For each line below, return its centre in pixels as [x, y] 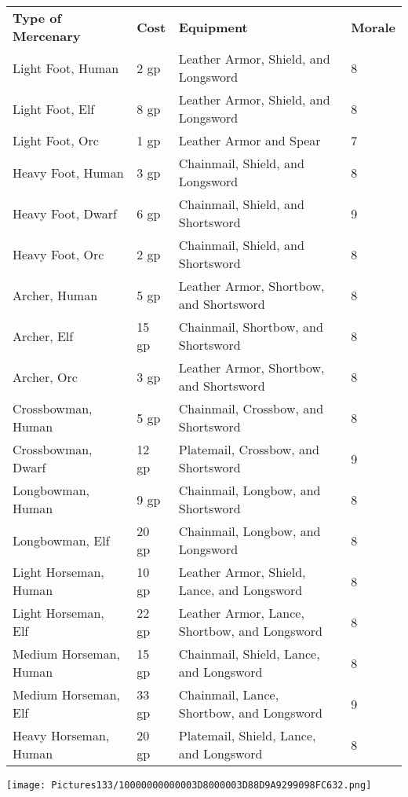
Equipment [213, 27]
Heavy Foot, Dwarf [65, 213]
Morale [373, 27]
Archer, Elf [43, 336]
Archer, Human [55, 295]
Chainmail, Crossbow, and [251, 408]
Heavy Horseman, [61, 735]
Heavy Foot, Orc [58, 254]
